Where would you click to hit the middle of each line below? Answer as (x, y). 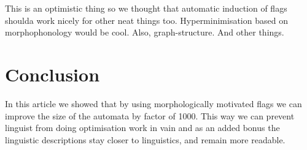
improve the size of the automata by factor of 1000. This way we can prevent (150, 115)
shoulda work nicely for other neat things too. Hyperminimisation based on (146, 20)
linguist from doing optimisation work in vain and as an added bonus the (142, 128)
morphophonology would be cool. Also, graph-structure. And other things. (145, 32)
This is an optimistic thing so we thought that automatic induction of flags (146, 8)
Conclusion (52, 74)
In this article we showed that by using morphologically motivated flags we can (153, 103)
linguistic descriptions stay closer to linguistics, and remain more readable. (145, 139)
